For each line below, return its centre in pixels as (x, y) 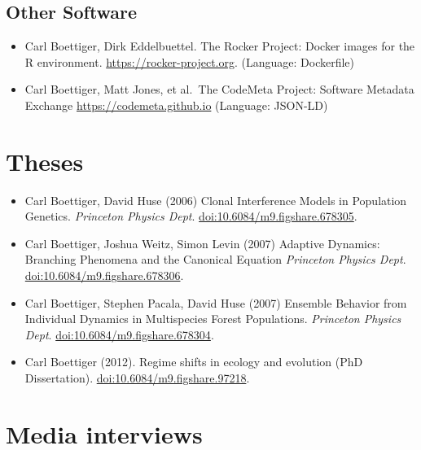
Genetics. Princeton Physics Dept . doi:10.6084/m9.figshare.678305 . (191, 216)
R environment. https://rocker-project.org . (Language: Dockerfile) (190, 61)
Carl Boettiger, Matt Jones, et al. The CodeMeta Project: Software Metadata (219, 89)
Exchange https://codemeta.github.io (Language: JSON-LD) (176, 105)
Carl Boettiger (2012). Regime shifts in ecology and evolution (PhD (194, 362)
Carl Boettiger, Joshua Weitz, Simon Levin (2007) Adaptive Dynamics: (202, 243)
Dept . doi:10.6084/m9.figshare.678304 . (119, 334)
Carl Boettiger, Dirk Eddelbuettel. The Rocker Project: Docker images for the (220, 46)
